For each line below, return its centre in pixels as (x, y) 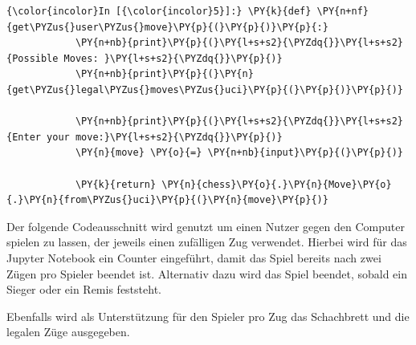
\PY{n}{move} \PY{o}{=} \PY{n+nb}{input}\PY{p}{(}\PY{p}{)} (239, 153)
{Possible (33, 58)
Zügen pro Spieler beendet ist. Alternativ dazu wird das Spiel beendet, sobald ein (207, 273)
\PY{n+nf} (343, 11)
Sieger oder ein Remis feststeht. (84, 289)
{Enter (24, 137)
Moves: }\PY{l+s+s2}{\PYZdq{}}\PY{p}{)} (173, 58)
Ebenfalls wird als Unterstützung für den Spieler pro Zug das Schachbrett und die (208, 316)
